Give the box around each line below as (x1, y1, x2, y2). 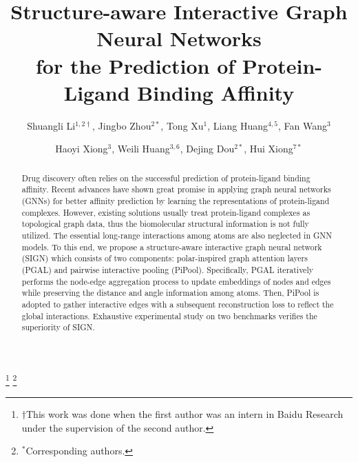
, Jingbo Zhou (92, 118, 151, 132)
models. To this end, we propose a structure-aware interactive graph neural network (21, 241, 322, 252)
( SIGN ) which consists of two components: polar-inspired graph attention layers (21, 252, 308, 264)
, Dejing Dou (180, 141, 235, 156)
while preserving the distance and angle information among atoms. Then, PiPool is (21, 287, 319, 299)
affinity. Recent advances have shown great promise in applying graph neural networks (21, 183, 331, 195)
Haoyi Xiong (55, 141, 108, 156)
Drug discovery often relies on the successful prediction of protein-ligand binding (21, 172, 310, 183)
